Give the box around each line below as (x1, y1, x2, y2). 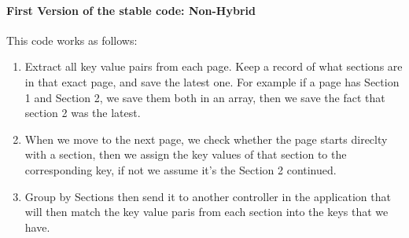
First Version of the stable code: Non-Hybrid (6, 2, 256, 18)
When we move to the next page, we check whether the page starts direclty (24, 130, 388, 147)
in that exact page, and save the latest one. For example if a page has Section (24, 73, 400, 90)
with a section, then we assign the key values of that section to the (24, 146, 347, 163)
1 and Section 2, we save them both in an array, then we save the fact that (24, 89, 385, 105)
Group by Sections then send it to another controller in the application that (24, 188, 391, 204)
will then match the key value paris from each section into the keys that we (24, 203, 389, 220)
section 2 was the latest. (24, 104, 141, 121)
